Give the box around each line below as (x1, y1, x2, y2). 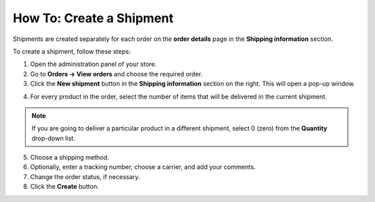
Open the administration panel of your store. (30, 60, 157, 69)
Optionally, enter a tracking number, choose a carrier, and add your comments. (30, 163, 256, 171)
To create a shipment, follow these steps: (12, 47, 131, 56)
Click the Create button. (30, 183, 99, 191)
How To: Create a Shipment (12, 10, 174, 26)
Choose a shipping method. (30, 153, 110, 162)
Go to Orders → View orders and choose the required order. (30, 69, 203, 78)
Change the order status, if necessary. (30, 172, 140, 180)
